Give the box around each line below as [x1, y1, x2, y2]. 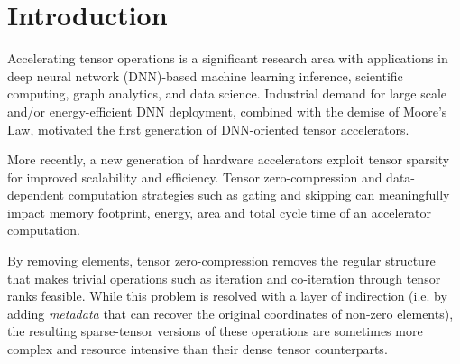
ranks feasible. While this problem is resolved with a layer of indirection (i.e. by [7, 286, 447, 305]
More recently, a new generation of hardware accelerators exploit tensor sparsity [7, 150, 450, 169]
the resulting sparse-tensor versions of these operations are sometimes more [7, 322, 423, 341]
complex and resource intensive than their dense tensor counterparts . [7, 340, 388, 359]
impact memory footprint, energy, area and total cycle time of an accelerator [7, 202, 431, 221]
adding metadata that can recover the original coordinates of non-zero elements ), [7, 303, 454, 322]
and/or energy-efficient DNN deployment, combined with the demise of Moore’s [7, 101, 447, 120]
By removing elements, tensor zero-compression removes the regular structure [7, 251, 436, 270]
